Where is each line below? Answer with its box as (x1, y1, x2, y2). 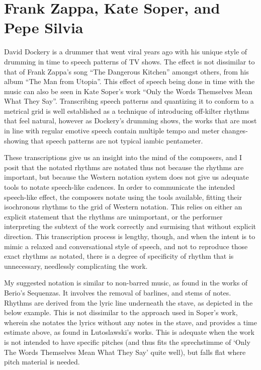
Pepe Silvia (4, 17, 83, 38)
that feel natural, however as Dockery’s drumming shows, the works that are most (4, 115, 257, 126)
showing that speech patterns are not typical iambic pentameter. (4, 135, 203, 145)
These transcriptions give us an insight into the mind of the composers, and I (4, 152, 242, 163)
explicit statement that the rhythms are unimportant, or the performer (4, 211, 223, 221)
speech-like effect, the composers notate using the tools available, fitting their (4, 191, 242, 202)
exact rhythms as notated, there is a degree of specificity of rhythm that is (4, 251, 234, 261)
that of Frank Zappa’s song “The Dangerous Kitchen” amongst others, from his (4, 66, 249, 77)
